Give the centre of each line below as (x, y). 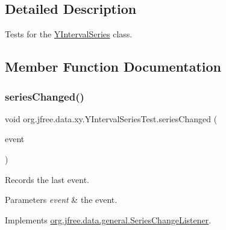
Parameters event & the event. (61, 200)
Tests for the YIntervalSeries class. (69, 34)
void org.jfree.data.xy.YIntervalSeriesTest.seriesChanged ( (111, 118)
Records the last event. (47, 179)
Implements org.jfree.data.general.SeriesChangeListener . (108, 219)
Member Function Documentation (113, 67)
